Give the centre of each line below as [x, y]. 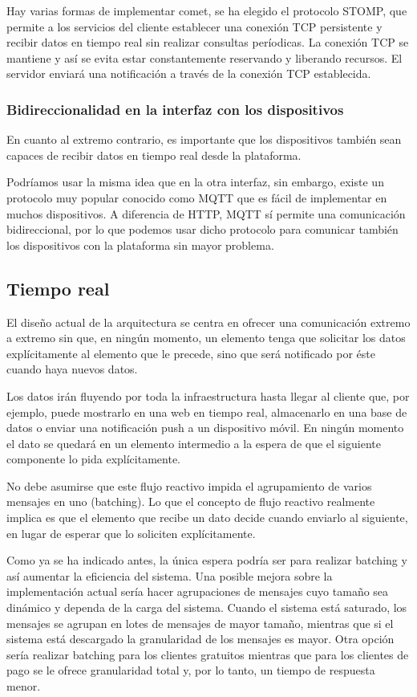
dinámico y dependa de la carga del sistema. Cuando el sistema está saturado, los [207, 607]
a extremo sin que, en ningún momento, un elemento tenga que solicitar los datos [206, 338]
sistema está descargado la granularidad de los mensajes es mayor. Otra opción [200, 639]
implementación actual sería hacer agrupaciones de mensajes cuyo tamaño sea [198, 591]
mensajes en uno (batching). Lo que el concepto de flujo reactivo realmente [191, 501]
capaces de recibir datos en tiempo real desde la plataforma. [154, 155]
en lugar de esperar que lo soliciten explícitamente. [131, 533]
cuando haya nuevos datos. [72, 369]
